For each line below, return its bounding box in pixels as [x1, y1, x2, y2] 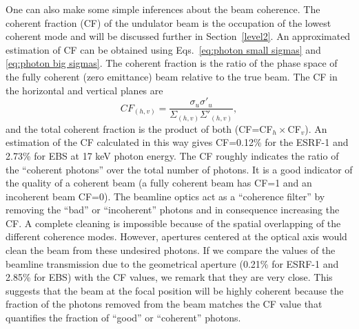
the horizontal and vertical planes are [6, 83, 163, 97]
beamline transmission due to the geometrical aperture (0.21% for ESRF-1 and [6, 256, 339, 270]
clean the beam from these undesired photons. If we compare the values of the [6, 243, 336, 257]
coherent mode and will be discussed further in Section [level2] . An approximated [6, 29, 351, 43]
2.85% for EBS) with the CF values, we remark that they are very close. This [6, 270, 333, 284]
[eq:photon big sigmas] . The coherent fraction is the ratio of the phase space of [6, 56, 338, 70]
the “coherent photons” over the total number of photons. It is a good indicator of [6, 162, 353, 176]
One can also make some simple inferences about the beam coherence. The [6, 2, 320, 16]
